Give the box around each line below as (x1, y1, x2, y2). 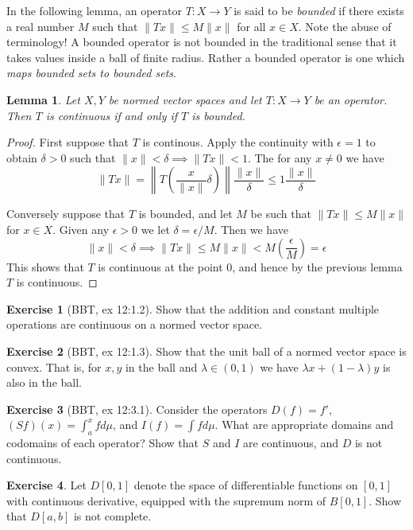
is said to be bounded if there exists (234, 2, 404, 18)
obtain (6, 149, 37, 166)
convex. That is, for (6, 358, 102, 375)
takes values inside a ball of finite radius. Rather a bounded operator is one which (6, 49, 405, 65)
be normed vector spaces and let (108, 91, 262, 107)
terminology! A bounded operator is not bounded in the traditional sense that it (6, 33, 397, 50)
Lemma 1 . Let (6, 91, 80, 107)
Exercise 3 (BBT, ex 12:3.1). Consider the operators (6, 400, 268, 417)
